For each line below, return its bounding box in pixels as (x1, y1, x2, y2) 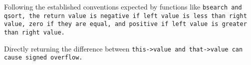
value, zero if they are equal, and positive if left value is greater (4, 20, 247, 28)
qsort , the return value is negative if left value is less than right (4, 12, 247, 19)
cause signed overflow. (4, 54, 83, 61)
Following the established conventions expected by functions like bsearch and (4, 1, 242, 11)
